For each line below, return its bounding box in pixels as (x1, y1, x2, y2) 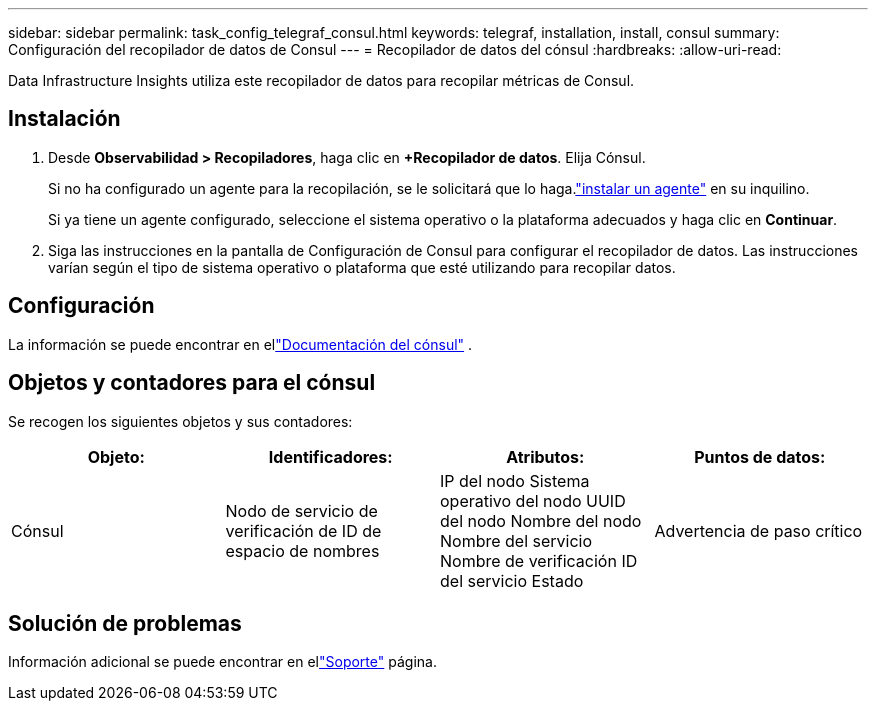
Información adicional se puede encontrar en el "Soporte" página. (8, 653, 437, 671)
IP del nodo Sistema (440, 470, 590, 491)
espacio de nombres (225, 540, 380, 561)
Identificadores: (268, 446, 393, 467)
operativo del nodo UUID (440, 490, 626, 511)
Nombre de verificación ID (440, 550, 638, 571)
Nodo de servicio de (225, 500, 378, 521)
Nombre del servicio (440, 530, 593, 551)
